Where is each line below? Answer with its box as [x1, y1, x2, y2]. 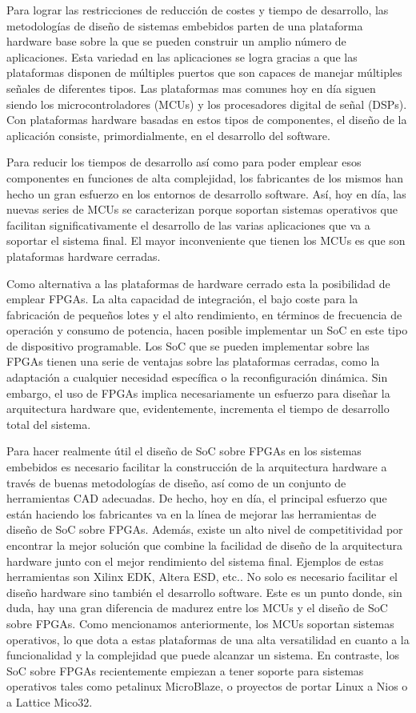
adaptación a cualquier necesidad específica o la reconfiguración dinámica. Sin [6, 369, 388, 386]
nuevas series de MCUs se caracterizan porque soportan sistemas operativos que [6, 201, 398, 218]
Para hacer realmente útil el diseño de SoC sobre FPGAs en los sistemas [6, 443, 362, 459]
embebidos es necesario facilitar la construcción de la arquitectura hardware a [6, 459, 387, 475]
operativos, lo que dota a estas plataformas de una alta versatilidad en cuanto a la [6, 631, 410, 647]
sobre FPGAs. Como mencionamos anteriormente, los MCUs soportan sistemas [6, 615, 394, 631]
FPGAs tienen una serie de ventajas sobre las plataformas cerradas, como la [6, 353, 380, 370]
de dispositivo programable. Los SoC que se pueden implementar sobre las [6, 337, 370, 354]
